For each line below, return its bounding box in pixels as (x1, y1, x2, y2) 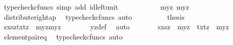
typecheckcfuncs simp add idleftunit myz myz (4, 2, 189, 12)
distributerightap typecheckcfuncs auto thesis (4, 11, 185, 22)
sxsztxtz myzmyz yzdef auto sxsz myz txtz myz (4, 21, 229, 32)
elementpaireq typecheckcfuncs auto (4, 31, 123, 41)
